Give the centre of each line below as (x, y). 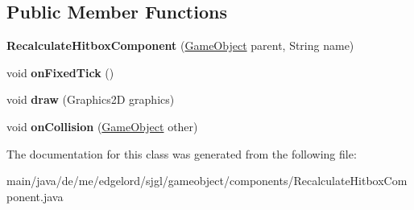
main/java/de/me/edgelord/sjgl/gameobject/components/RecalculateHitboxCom (207, 181)
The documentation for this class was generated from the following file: (182, 153)
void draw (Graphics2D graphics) (91, 99)
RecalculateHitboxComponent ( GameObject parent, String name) (180, 45)
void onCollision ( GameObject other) (102, 126)
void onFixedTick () (60, 72)
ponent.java (35, 196)
